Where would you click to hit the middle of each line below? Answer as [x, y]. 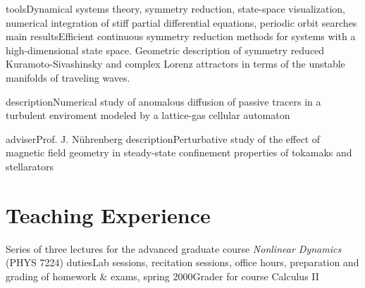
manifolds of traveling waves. [68, 77]
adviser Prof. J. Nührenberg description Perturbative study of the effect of [163, 138]
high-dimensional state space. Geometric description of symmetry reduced [165, 50]
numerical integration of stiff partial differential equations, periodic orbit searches [181, 22]
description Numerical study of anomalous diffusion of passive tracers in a [163, 101]
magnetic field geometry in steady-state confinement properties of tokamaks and [179, 152]
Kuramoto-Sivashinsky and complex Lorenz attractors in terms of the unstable [175, 64]
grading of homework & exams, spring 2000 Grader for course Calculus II [162, 276]
